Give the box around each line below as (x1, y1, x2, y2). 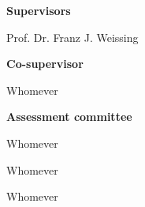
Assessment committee (6, 108, 132, 125)
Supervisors (6, 2, 71, 18)
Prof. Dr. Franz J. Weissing (6, 28, 139, 45)
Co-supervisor (6, 55, 84, 72)
